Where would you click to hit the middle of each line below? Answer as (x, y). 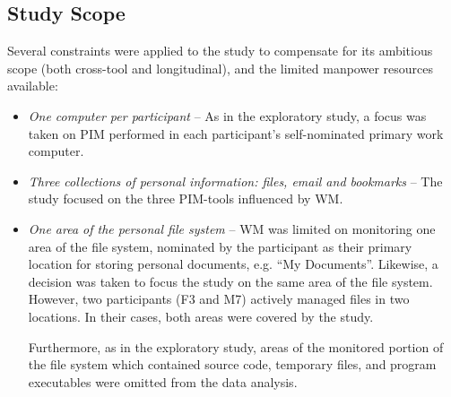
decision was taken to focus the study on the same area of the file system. (230, 281)
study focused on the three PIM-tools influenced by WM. (186, 198)
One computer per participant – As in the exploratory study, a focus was (227, 115)
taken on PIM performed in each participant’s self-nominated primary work (236, 133)
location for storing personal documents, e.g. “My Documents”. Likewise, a (233, 264)
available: (33, 86)
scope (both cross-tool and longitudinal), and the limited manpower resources (221, 68)
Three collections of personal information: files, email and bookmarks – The (235, 181)
